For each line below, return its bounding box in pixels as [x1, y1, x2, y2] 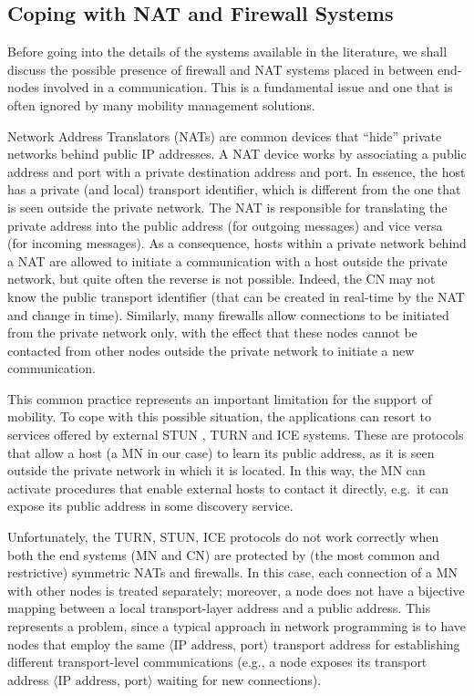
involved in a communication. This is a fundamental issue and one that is [43, 78, 453, 97]
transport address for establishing [273, 634, 460, 653]
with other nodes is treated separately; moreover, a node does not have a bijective [7, 580, 465, 599]
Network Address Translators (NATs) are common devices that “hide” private [7, 126, 442, 145]
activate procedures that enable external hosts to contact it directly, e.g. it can [7, 478, 449, 497]
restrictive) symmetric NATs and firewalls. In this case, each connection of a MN [7, 563, 459, 582]
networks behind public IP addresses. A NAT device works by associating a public [7, 144, 467, 163]
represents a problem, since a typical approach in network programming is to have [7, 617, 467, 636]
